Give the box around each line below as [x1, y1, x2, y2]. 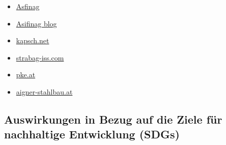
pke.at [16, 69, 36, 80]
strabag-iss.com [16, 52, 64, 63]
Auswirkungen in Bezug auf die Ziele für [4, 111, 222, 127]
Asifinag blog [16, 18, 57, 28]
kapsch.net [16, 35, 49, 46]
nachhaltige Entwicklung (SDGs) [4, 126, 180, 142]
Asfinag [16, 1, 40, 11]
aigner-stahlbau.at [16, 86, 73, 97]
